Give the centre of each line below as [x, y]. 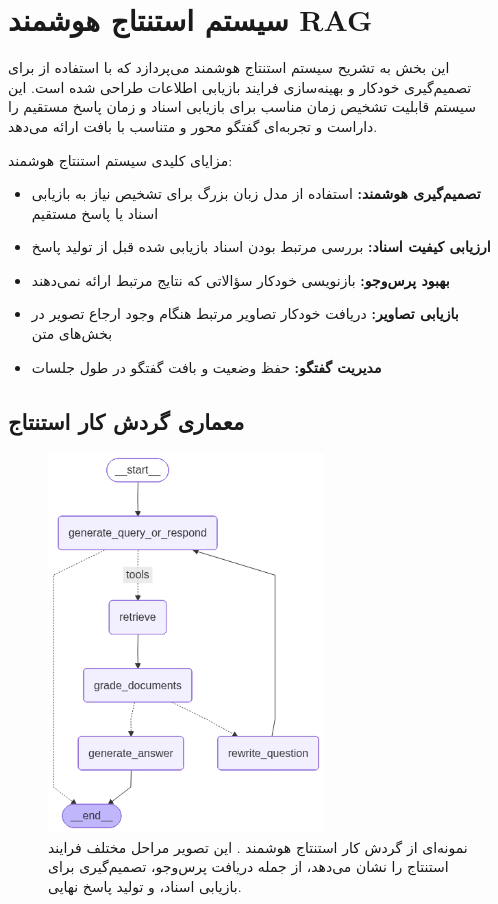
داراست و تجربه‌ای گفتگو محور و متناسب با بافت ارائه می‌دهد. [193, 125]
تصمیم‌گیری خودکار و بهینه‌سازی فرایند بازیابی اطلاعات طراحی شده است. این [240, 86]
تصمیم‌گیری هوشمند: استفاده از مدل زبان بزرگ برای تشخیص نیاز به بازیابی [256, 193]
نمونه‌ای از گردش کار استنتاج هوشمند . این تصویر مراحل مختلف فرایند [258, 846]
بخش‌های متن [72, 333]
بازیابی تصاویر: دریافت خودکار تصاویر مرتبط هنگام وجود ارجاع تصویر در [245, 313]
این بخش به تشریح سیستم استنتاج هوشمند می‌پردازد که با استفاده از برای [229, 67]
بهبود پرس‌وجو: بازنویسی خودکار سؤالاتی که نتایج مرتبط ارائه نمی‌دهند [240, 279]
